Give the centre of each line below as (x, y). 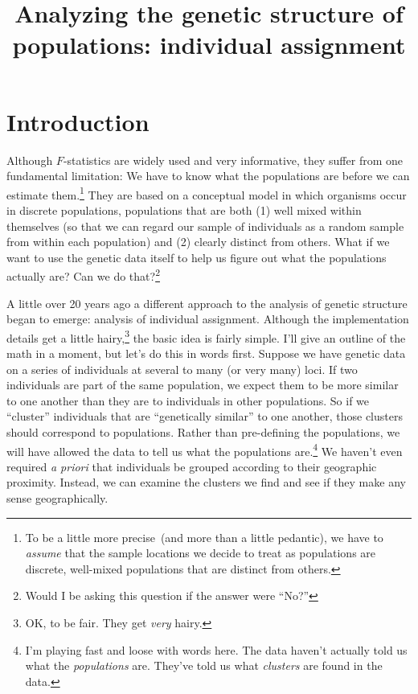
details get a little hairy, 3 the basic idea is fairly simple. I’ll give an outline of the (206, 336)
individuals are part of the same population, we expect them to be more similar (203, 385)
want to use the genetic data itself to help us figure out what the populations (197, 257)
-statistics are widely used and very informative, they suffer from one (233, 160)
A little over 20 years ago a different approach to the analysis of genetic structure (207, 303)
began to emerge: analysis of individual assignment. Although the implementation (208, 319)
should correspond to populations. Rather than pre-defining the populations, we (203, 431)
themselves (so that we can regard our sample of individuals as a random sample (205, 226)
